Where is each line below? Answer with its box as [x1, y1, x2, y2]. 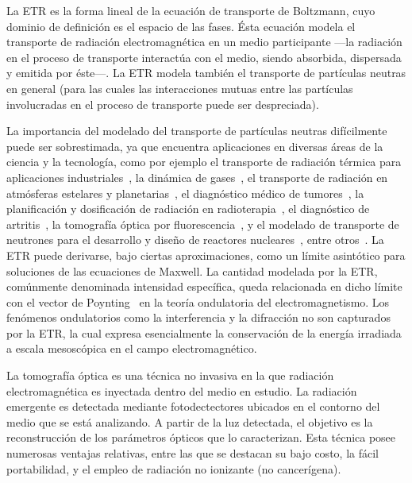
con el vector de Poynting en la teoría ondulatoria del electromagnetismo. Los [6, 293, 390, 310]
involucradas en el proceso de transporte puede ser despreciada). [6, 95, 319, 112]
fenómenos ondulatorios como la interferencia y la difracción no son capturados [6, 309, 391, 326]
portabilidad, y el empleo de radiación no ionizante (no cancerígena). [6, 460, 341, 477]
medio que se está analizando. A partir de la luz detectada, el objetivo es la [6, 413, 373, 430]
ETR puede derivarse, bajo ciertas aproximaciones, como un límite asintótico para [6, 246, 406, 263]
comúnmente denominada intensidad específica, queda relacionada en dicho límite [6, 278, 402, 295]
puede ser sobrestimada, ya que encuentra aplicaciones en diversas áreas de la [6, 137, 383, 154]
